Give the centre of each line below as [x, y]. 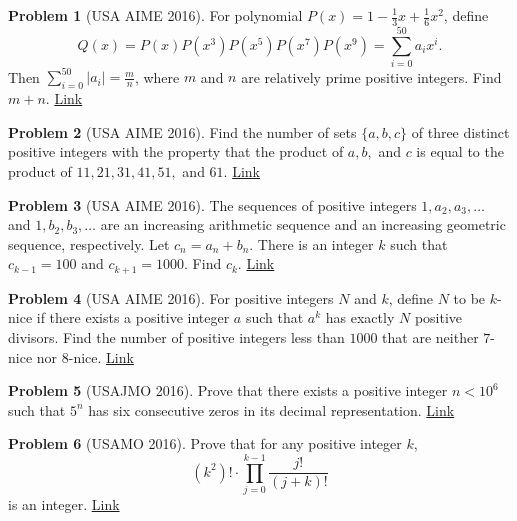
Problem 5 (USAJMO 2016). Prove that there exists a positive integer [228, 390]
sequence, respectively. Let [89, 243]
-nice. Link [101, 356]
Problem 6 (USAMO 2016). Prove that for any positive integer [205, 443]
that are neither [430, 337]
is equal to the [460, 151]
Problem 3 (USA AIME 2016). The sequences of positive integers [212, 204]
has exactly [360, 317]
